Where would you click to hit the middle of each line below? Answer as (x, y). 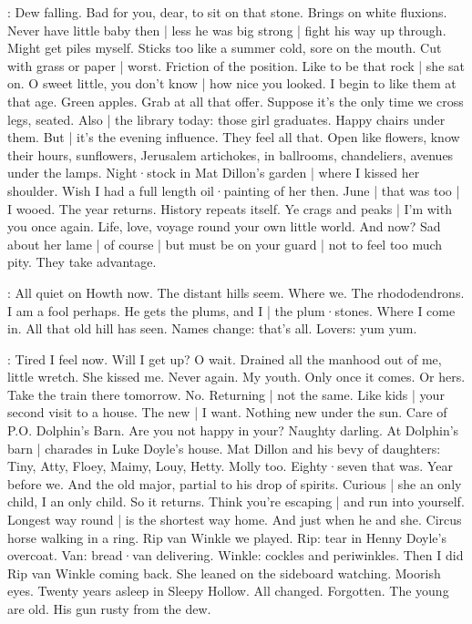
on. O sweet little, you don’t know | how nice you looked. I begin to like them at (232, 83)
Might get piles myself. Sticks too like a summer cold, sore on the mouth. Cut (225, 48)
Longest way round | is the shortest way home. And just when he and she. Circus (235, 520)
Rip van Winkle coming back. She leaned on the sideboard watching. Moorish (224, 573)
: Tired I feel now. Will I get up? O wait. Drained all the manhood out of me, (225, 358)
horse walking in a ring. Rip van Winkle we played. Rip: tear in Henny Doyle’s (227, 537)
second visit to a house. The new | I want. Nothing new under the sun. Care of (227, 412)
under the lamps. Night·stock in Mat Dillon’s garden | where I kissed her (214, 173)
